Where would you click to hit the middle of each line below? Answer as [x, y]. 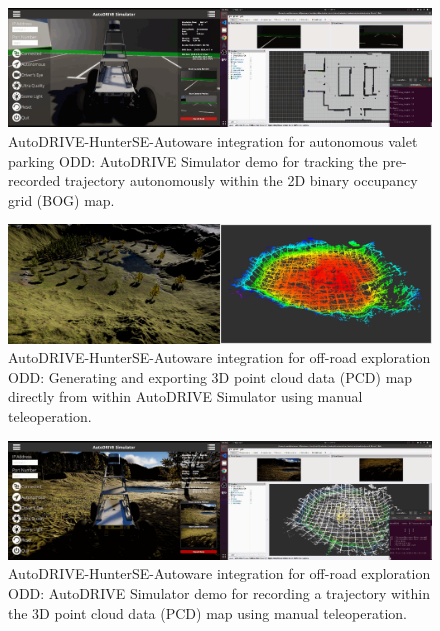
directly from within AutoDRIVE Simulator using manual [185, 396]
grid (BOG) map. [61, 199]
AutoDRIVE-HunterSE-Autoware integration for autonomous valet [213, 140]
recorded [34, 180]
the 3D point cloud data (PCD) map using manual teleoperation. [207, 612]
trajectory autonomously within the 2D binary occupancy [241, 180]
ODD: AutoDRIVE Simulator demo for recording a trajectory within [219, 592]
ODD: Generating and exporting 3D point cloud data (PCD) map [210, 376]
